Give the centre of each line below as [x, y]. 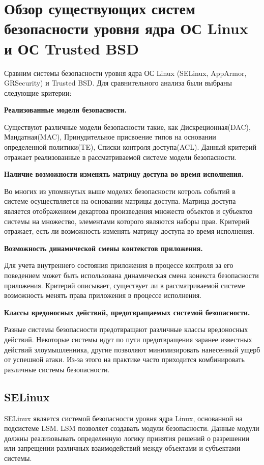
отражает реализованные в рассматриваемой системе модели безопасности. [121, 157]
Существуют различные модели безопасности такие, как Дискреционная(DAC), [127, 127]
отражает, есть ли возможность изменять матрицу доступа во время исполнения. [129, 231]
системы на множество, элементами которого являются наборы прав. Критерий [127, 221]
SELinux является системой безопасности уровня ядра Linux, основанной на [123, 418]
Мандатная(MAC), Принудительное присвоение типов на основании [110, 137]
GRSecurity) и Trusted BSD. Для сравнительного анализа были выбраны [118, 83]
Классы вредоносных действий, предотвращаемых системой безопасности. [127, 312]
